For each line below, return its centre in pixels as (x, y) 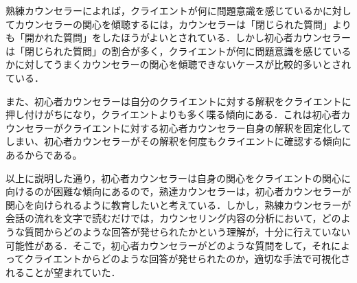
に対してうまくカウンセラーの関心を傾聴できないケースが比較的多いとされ (183, 64)
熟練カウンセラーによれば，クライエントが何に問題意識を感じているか (164, 10)
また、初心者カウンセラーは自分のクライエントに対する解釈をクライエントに (178, 101)
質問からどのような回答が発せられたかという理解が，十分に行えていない (187, 231)
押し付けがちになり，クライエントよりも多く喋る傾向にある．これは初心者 (173, 114)
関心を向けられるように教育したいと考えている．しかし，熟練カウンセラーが (178, 204)
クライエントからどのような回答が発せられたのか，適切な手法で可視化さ (187, 259)
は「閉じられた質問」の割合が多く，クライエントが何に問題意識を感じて (169, 50)
